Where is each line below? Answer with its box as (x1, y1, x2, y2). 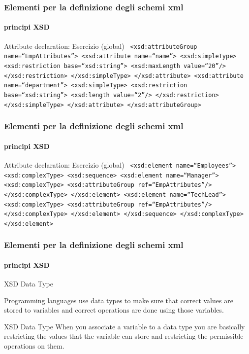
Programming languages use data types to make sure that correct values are (4, 295, 233, 305)
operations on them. (4, 341, 64, 351)
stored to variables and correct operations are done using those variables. (4, 305, 224, 315)
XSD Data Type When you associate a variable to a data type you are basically (4, 321, 245, 331)
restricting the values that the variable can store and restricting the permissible (4, 331, 244, 341)
